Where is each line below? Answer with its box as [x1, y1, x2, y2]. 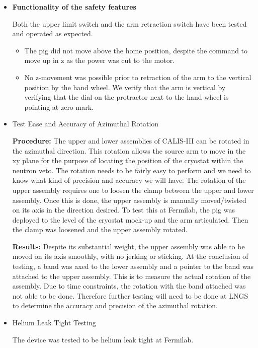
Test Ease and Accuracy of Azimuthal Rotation [12, 118, 159, 129]
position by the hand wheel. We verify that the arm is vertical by [24, 82, 226, 92]
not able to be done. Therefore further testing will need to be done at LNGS [12, 290, 248, 301]
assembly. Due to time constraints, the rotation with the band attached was [12, 281, 246, 291]
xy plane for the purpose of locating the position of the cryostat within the [12, 155, 243, 166]
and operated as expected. [12, 28, 93, 39]
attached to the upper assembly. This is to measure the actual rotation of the [12, 270, 251, 281]
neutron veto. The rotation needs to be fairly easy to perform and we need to [12, 165, 251, 175]
